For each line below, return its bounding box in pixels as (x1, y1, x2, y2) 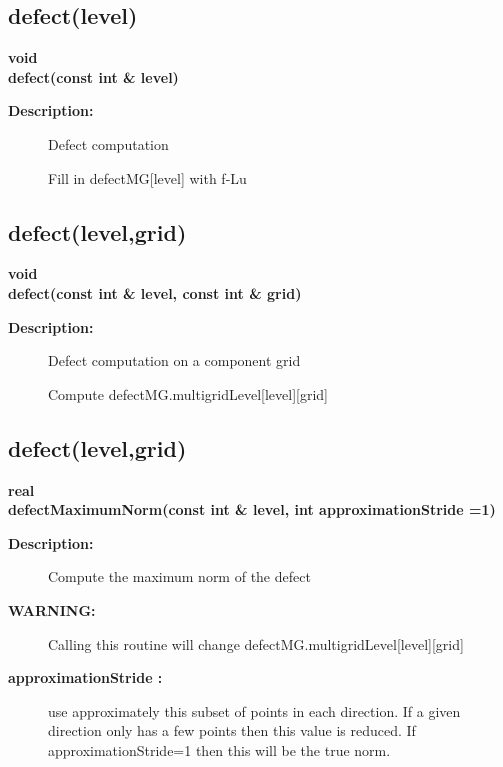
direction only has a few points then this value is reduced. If (48, 720, 416, 741)
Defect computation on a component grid (48, 350, 301, 371)
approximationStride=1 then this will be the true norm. (48, 739, 391, 760)
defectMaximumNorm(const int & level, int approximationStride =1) (8, 499, 496, 520)
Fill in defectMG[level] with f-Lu (48, 167, 247, 188)
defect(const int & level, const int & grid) (8, 282, 302, 303)
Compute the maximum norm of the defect (48, 566, 311, 587)
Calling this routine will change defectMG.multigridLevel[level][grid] (48, 633, 464, 654)
